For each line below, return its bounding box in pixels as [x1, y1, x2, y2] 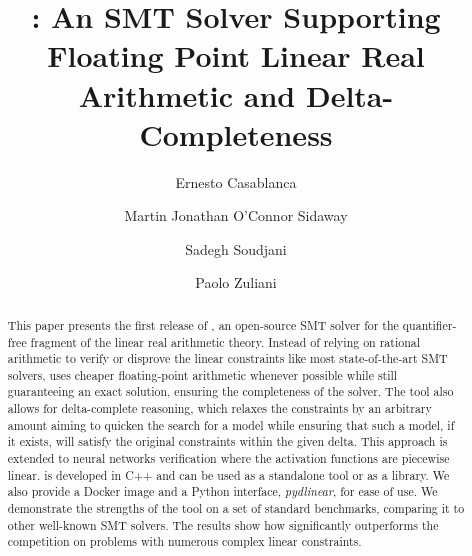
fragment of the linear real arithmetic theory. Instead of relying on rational [30, 333, 421, 350]
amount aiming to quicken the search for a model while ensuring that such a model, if [7, 416, 455, 433]
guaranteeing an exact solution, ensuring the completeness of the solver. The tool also [7, 383, 454, 400]
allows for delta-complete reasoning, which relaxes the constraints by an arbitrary [7, 400, 432, 417]
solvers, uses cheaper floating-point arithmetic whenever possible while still [7, 366, 398, 383]
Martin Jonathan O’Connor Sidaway [124, 205, 348, 226]
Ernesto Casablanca [175, 171, 297, 192]
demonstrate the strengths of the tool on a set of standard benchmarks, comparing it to [7, 500, 465, 517]
